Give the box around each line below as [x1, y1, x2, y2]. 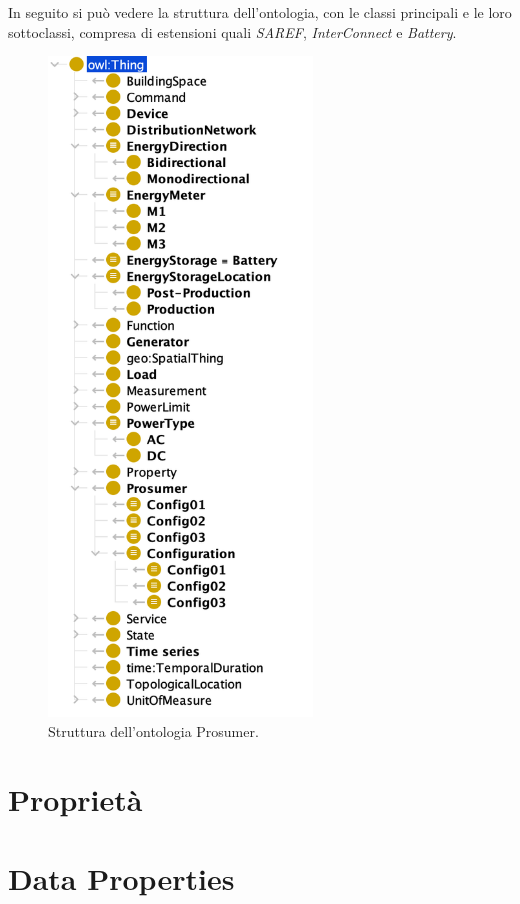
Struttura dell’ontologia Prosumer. [48, 720, 259, 741]
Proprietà [8, 779, 143, 820]
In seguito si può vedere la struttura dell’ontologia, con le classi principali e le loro [8, 2, 512, 22]
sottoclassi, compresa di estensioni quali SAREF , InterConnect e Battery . [8, 21, 457, 42]
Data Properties [8, 857, 235, 898]
